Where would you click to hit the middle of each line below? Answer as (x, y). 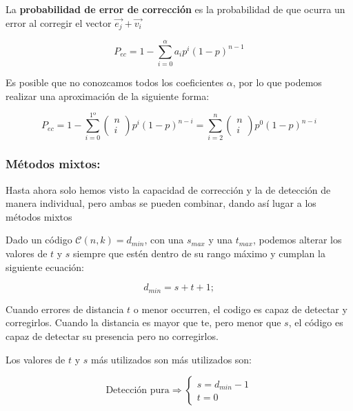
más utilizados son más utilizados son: (172, 359)
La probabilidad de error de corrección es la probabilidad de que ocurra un (175, 9)
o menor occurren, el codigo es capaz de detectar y (240, 309)
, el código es (316, 322)
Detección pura (138, 391)
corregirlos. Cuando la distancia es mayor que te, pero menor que (143, 322)
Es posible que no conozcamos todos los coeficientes (114, 82)
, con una (164, 240)
